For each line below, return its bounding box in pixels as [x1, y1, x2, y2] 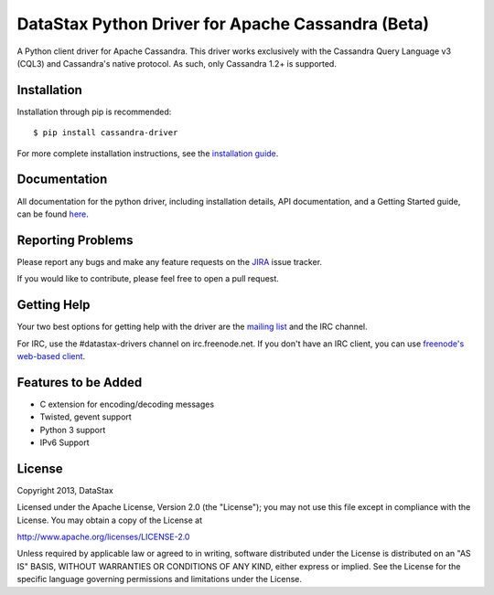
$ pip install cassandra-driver [33, 128, 178, 138]
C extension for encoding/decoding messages [39, 398, 215, 409]
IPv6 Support [39, 437, 91, 448]
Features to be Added [16, 375, 143, 390]
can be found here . [16, 208, 89, 219]
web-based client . [16, 350, 86, 361]
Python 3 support [39, 424, 106, 435]
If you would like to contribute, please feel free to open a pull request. [16, 273, 279, 284]
